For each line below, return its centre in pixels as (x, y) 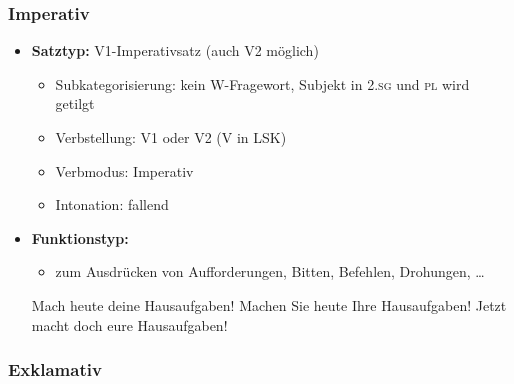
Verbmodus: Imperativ (124, 170)
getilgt (75, 103)
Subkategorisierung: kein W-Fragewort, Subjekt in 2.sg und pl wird (262, 83)
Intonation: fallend (112, 204)
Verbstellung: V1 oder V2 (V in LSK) (171, 137)
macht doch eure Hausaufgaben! (129, 324)
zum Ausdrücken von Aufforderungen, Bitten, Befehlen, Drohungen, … (270, 271)
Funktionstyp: (80, 237)
